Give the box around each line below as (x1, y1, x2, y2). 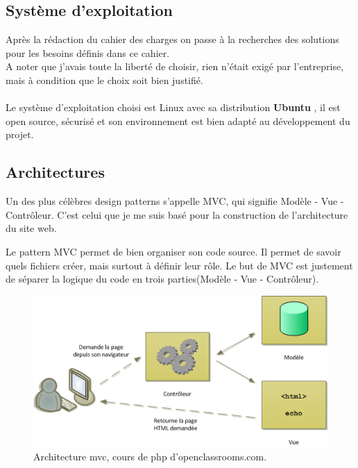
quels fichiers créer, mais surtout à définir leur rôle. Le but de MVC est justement (6, 258, 353, 272)
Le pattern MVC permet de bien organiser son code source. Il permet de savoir (6, 244, 341, 258)
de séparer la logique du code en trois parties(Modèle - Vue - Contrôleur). (6, 271, 319, 286)
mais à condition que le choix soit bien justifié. (6, 72, 203, 87)
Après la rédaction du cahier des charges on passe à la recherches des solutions (6, 32, 339, 47)
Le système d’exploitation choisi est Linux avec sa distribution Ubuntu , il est (6, 100, 341, 115)
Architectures (6, 161, 105, 183)
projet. (6, 127, 34, 142)
